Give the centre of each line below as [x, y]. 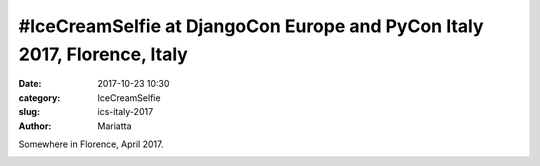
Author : [35, 126]
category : [39, 97]
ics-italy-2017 [125, 112]
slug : [29, 112]
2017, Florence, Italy [103, 54]
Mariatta [114, 126]
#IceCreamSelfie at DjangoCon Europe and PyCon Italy [251, 26]
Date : [30, 84]
